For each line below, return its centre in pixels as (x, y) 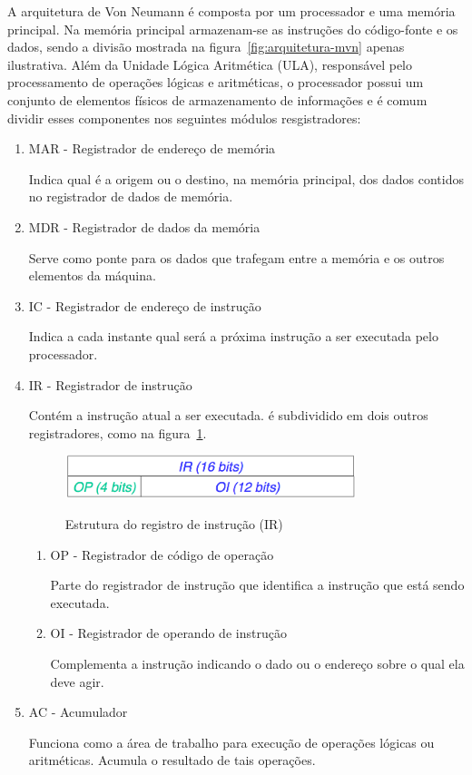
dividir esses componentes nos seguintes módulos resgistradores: (184, 118)
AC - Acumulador (78, 712)
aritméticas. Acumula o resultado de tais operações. (172, 760)
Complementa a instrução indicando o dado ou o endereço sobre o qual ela (257, 663)
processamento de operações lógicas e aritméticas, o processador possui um (216, 82)
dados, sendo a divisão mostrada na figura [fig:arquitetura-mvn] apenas (206, 47)
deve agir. (77, 681)
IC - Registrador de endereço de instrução (145, 305)
